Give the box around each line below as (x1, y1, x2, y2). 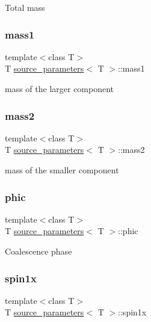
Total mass (5, 1, 45, 13)
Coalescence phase (5, 245, 72, 257)
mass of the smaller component (5, 164, 119, 176)
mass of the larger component (5, 82, 114, 94)
